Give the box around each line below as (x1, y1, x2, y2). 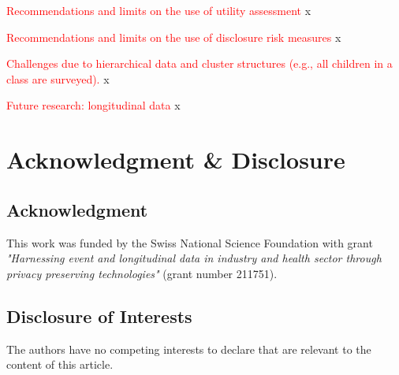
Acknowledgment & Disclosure (6, 143, 345, 176)
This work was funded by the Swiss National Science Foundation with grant (6, 234, 373, 251)
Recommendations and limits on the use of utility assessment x (6, 2, 311, 18)
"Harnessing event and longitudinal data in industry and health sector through (6, 250, 382, 266)
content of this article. (6, 356, 114, 373)
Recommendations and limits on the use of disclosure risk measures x (6, 28, 341, 45)
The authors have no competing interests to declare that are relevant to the (6, 340, 371, 357)
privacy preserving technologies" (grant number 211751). (6, 265, 278, 281)
